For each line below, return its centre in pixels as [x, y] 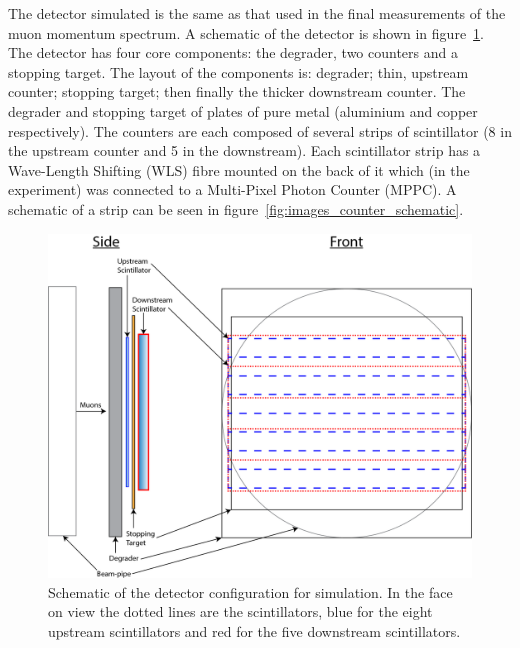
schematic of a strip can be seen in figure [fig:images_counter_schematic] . [236, 208]
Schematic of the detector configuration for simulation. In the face [250, 591]
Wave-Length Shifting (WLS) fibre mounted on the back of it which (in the [239, 169]
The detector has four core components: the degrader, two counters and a [233, 52]
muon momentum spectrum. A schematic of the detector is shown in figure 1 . [246, 32]
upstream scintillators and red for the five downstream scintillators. [254, 630]
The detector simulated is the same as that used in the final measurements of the [257, 13]
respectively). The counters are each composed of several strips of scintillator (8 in [260, 130]
